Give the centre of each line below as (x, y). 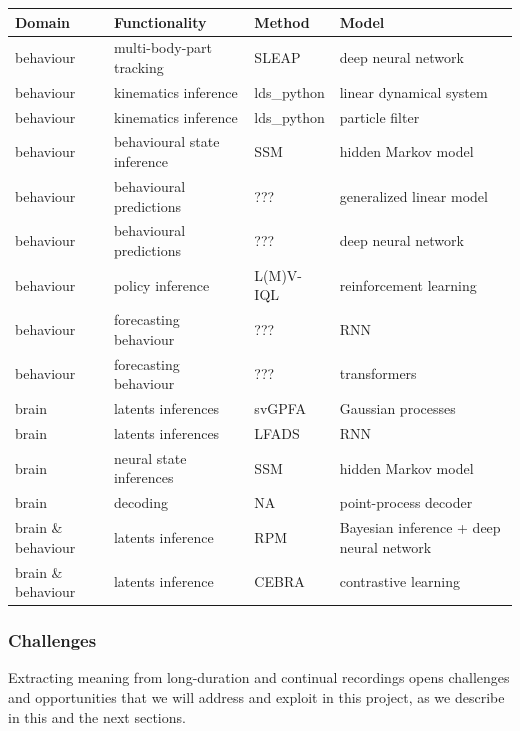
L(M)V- (278, 274)
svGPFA (280, 408)
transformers (378, 373)
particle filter (379, 116)
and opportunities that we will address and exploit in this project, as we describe (256, 697)
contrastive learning (400, 581)
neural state (150, 457)
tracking (138, 66)
